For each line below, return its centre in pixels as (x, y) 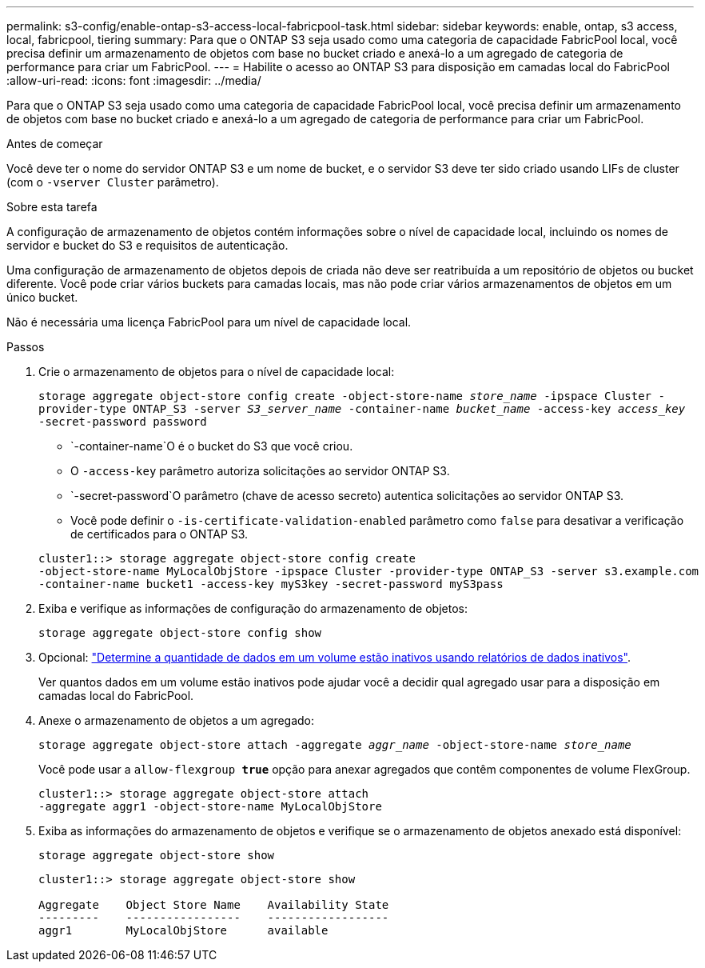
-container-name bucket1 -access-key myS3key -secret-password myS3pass (271, 584)
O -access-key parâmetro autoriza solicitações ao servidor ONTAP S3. (260, 471)
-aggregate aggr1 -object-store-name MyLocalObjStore (210, 806)
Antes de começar (55, 144)
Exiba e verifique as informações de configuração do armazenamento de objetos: (253, 608)
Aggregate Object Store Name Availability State (214, 905)
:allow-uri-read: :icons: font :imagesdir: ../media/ (134, 80)
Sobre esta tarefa (52, 207)
